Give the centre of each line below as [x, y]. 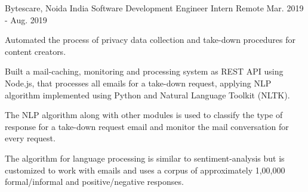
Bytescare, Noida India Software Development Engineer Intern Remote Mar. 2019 [154, 8]
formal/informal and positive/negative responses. [94, 182]
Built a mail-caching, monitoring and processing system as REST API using [144, 71]
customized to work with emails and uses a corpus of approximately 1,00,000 [145, 170]
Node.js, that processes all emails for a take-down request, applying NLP [138, 83]
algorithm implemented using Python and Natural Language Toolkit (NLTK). [147, 95]
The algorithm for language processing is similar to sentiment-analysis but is [145, 158]
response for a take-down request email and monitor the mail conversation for [147, 126]
